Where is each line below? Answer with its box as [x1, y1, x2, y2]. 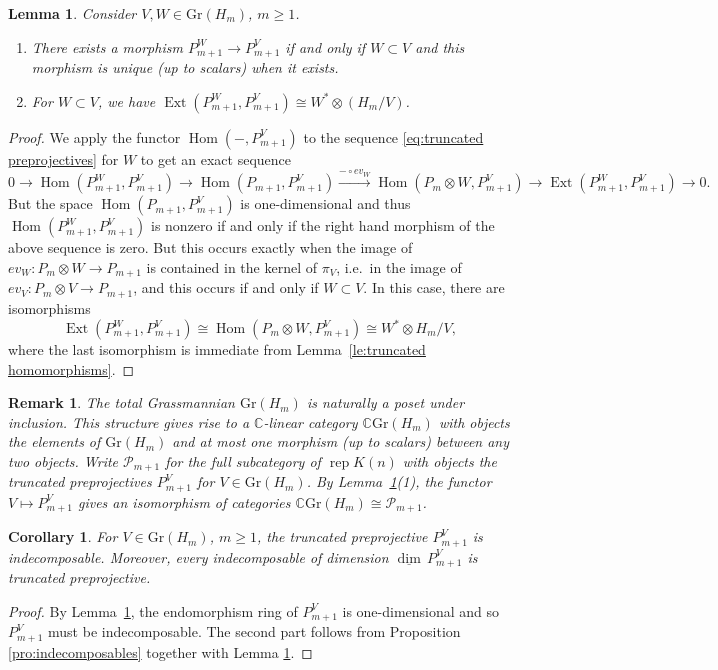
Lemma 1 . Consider [8, 3, 137, 23]
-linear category [263, 411, 358, 432]
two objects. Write [8, 451, 119, 471]
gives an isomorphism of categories [77, 491, 291, 512]
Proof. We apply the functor [8, 126, 181, 147]
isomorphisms [8, 297, 91, 318]
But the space [8, 193, 93, 214]
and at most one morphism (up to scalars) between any [172, 431, 510, 452]
